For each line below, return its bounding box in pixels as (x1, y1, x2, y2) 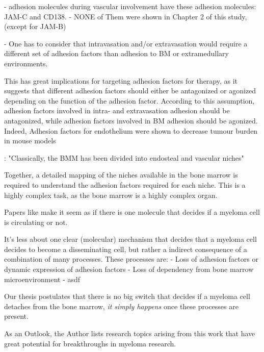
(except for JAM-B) (4, 21, 66, 32)
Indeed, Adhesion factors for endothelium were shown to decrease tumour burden (4, 125, 258, 136)
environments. (4, 58, 48, 68)
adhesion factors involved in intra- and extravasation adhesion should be (4, 105, 230, 116)
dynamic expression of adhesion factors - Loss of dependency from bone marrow (4, 264, 254, 274)
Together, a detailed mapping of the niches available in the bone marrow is (4, 169, 238, 180)
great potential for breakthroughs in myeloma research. (4, 338, 176, 348)
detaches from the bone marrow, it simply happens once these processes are (4, 300, 239, 311)
